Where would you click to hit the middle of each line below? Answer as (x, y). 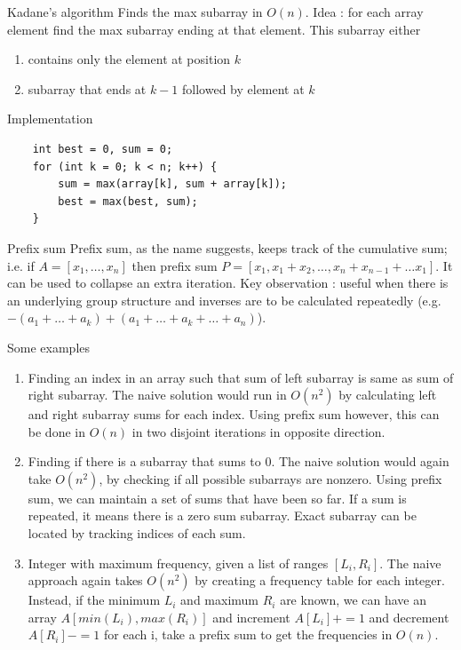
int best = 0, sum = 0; (103, 149)
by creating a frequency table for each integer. (320, 580)
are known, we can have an (354, 600)
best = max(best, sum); (128, 201)
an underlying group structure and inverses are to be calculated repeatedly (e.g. (224, 300)
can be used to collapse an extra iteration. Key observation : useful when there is (228, 283)
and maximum (219, 600)
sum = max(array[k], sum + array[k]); (172, 184)
